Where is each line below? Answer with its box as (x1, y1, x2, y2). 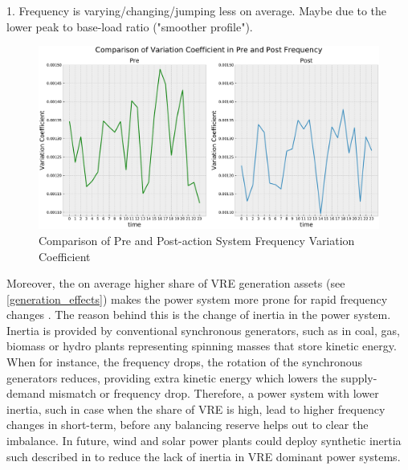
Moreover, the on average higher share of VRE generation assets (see (6, 275, 345, 292)
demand (6, 385, 46, 402)
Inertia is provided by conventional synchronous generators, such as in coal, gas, (6, 321, 400, 338)
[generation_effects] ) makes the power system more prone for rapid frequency (6, 290, 388, 307)
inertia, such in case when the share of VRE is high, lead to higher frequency (6, 400, 386, 417)
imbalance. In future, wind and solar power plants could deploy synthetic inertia (6, 432, 402, 449)
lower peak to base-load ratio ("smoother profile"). (6, 18, 253, 35)
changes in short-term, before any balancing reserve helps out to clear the (6, 416, 369, 433)
